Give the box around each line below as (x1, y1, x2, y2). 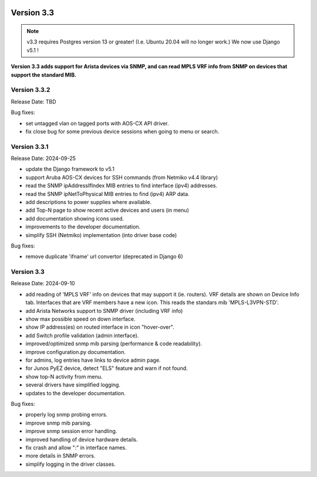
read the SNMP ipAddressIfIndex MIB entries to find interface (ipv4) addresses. (25, 182, 217, 189)
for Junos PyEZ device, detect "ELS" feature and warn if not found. (25, 365, 188, 372)
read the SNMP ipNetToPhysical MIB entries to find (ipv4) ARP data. (25, 190, 190, 197)
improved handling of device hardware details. (25, 436, 138, 443)
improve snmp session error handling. (25, 428, 117, 435)
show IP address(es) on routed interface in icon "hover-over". (25, 323, 174, 331)
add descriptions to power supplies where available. (25, 198, 152, 205)
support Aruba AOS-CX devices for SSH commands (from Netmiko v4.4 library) (25, 174, 218, 181)
